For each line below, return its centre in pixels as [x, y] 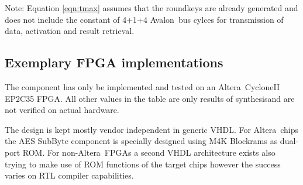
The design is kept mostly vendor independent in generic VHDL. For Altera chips [151, 129]
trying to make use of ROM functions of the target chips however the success [143, 164]
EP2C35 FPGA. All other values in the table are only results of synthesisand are [150, 98]
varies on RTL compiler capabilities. [69, 175]
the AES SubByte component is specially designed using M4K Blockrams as [141, 141]
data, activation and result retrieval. [70, 31]
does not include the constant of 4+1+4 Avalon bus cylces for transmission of [144, 19]
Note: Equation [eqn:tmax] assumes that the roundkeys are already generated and [151, 8]
